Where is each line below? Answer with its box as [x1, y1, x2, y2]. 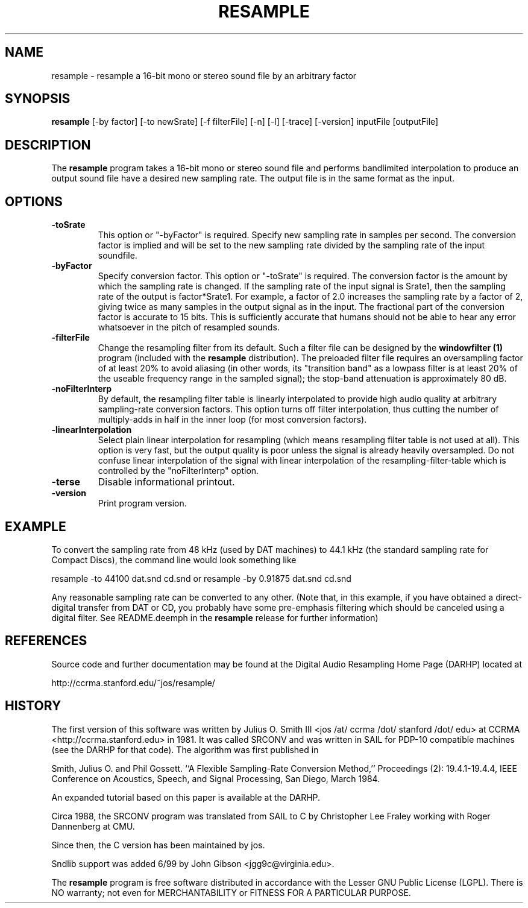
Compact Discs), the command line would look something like [51, 554, 297, 565]
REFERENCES [5, 633, 87, 649]
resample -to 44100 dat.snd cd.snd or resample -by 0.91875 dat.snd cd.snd [51, 573, 351, 584]
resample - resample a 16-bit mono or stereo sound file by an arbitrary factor [51, 70, 357, 81]
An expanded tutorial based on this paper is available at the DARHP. [51, 792, 321, 802]
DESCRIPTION [5, 137, 91, 153]
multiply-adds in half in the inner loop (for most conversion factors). [98, 414, 367, 425]
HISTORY [5, 698, 61, 714]
